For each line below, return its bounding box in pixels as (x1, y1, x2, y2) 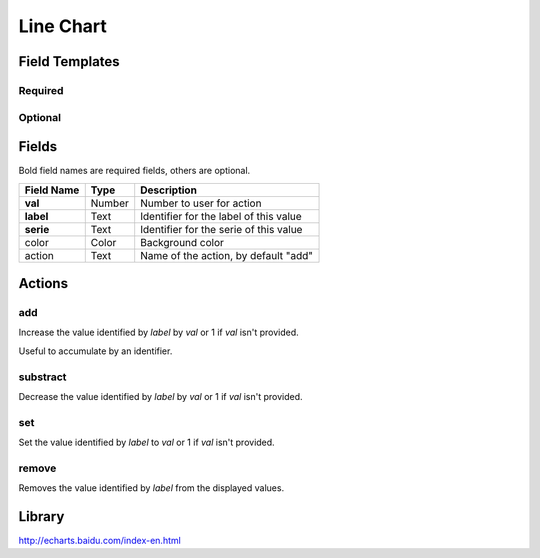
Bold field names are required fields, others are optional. (18, 165, 251, 177)
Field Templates (18, 53, 120, 70)
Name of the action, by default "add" (140, 248, 314, 262)
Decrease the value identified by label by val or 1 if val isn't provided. (18, 390, 304, 402)
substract (18, 370, 67, 384)
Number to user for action (140, 196, 262, 210)
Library (18, 508, 65, 525)
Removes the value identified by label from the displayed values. (18, 482, 285, 494)
